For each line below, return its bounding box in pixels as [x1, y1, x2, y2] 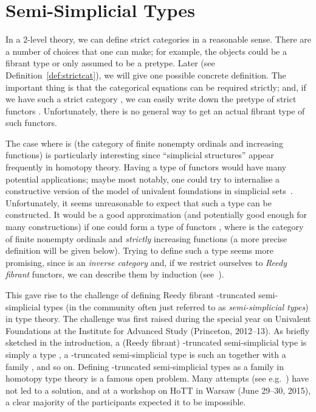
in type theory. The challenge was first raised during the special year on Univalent [5, 312, 311, 325]
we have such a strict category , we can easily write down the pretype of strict [5, 93, 297, 105]
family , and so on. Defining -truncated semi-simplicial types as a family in [5, 360, 284, 372]
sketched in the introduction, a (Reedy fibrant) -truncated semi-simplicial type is [5, 336, 307, 349]
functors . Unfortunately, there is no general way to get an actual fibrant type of [5, 104, 305, 117]
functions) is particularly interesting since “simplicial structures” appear [5, 148, 274, 161]
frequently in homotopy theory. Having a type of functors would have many [5, 161, 287, 173]
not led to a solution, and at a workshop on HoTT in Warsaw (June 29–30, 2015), [5, 383, 311, 396]
